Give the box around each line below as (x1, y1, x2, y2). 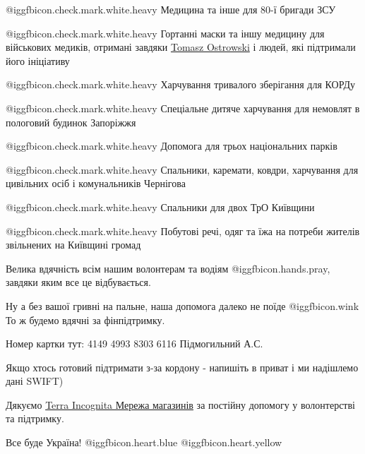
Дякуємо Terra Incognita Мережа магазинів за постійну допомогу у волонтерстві (6, 397, 355, 412)
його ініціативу (6, 53, 70, 68)
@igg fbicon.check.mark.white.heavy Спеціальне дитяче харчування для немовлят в (6, 100, 360, 115)
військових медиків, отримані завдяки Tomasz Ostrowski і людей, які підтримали (6, 40, 356, 54)
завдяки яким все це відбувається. (6, 275, 151, 289)
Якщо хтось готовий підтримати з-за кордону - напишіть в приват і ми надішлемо (6, 359, 359, 374)
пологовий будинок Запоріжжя (6, 114, 136, 129)
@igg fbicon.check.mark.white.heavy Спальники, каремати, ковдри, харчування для (6, 162, 359, 177)
